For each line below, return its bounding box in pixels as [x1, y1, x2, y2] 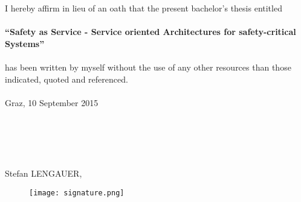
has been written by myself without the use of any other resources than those [5, 60, 291, 73]
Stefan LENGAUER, [5, 167, 82, 180]
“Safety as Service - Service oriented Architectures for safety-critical [5, 25, 296, 38]
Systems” [5, 37, 45, 49]
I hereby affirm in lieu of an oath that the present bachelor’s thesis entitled [5, 2, 282, 14]
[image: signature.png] [29, 188, 125, 197]
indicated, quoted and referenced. [5, 72, 128, 85]
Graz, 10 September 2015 [5, 96, 99, 109]
